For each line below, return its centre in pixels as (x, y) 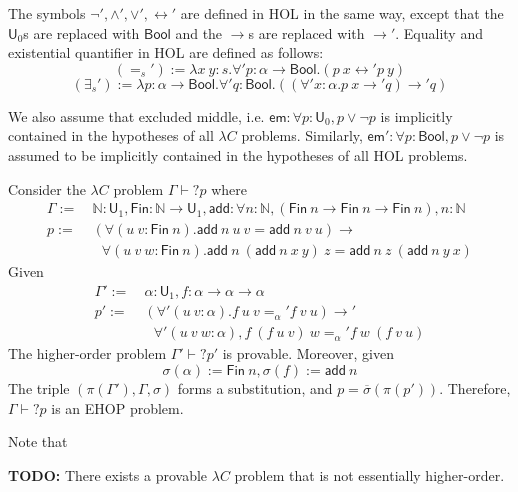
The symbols (47, 13)
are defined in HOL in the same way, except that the (342, 13)
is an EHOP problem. (117, 407)
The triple (39, 387)
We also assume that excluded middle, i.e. (136, 115)
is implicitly (416, 115)
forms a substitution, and (255, 387)
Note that (38, 441)
